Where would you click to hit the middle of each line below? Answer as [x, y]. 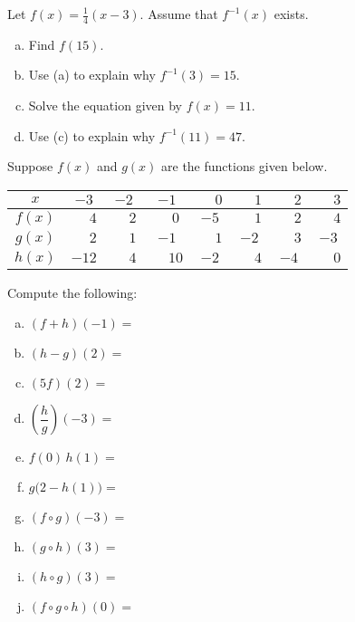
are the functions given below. [245, 166]
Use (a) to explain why [92, 75]
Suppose [30, 166]
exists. [291, 14]
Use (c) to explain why [92, 135]
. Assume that [179, 14]
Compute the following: [72, 292]
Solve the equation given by [105, 105]
